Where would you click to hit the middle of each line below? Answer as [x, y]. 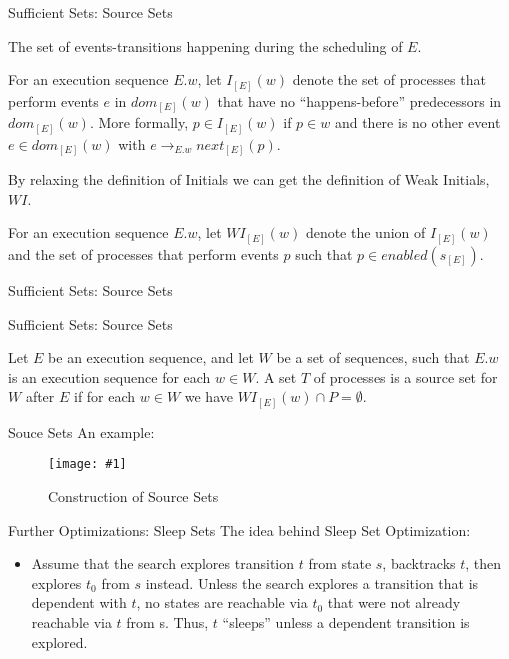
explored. [59, 641]
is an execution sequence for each [109, 376]
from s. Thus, [167, 622]
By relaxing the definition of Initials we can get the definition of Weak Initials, [249, 179]
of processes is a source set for [405, 376]
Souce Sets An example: [81, 431]
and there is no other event [417, 122]
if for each [104, 396]
